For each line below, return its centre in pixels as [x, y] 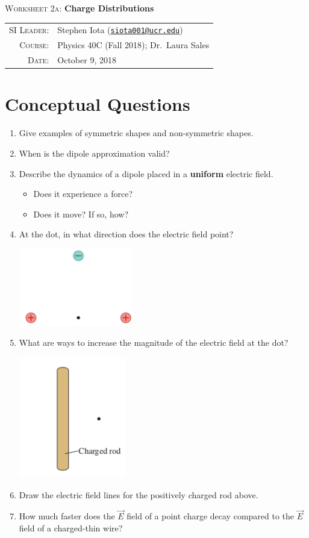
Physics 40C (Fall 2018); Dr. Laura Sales [133, 45]
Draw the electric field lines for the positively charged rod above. [139, 494]
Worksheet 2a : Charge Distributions [80, 8]
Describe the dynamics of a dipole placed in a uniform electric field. [146, 173]
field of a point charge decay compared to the [211, 516]
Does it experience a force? [83, 194]
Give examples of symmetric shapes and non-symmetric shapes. [136, 133]
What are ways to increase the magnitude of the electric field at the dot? [154, 343]
